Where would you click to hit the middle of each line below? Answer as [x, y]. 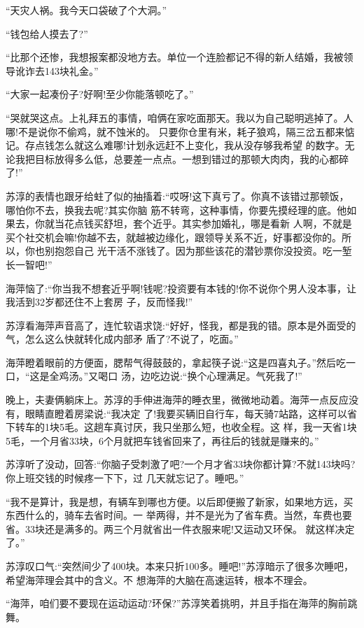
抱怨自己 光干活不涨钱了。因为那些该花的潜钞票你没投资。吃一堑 [203, 251]
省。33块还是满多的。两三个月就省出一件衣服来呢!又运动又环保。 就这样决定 [180, 528]
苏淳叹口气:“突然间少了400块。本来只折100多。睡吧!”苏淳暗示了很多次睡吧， [180, 566]
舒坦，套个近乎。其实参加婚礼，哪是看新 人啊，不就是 [227, 223]
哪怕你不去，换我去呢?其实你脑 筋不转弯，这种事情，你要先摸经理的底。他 [176, 209]
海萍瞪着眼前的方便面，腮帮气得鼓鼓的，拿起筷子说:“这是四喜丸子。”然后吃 [176, 362]
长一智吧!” [29, 264]
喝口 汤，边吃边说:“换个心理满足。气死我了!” [200, 376]
